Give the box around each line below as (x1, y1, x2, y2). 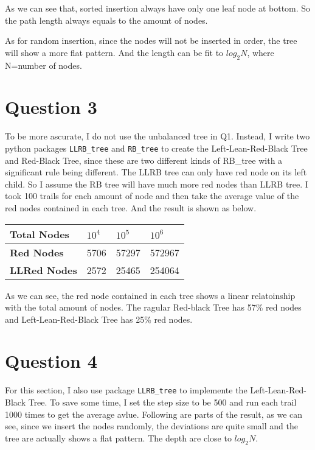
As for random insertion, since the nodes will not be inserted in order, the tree (5, 34, 297, 47)
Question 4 (5, 348, 97, 373)
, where (247, 46, 274, 58)
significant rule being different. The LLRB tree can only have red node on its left (5, 166, 307, 178)
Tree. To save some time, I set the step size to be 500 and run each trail (28, 396, 297, 409)
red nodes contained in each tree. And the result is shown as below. (5, 201, 257, 214)
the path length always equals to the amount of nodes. (5, 13, 208, 26)
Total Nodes (10, 227, 69, 241)
